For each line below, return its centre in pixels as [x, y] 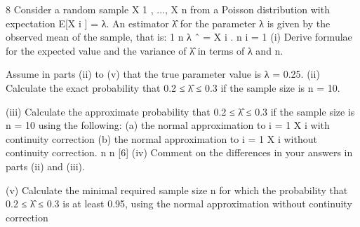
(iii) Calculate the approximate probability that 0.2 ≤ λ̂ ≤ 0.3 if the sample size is [180, 111]
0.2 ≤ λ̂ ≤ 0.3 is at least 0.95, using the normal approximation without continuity [179, 204]
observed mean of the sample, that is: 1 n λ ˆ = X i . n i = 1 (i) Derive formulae [179, 37]
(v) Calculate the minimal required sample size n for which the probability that [177, 190]
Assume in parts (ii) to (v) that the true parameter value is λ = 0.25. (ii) [163, 74]
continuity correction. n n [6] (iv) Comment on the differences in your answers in [179, 152]
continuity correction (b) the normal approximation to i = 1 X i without [161, 138]
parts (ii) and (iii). [45, 166]
